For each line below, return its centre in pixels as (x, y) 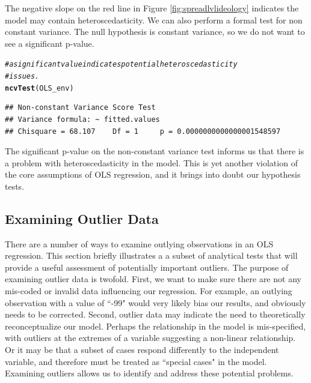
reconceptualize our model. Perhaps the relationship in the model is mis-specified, (155, 326)
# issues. (22, 77)
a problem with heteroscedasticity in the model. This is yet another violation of (151, 162)
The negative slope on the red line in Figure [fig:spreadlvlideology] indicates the (152, 8)
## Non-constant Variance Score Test (80, 108)
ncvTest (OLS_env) (39, 88)
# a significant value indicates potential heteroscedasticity (121, 65)
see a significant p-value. (50, 43)
